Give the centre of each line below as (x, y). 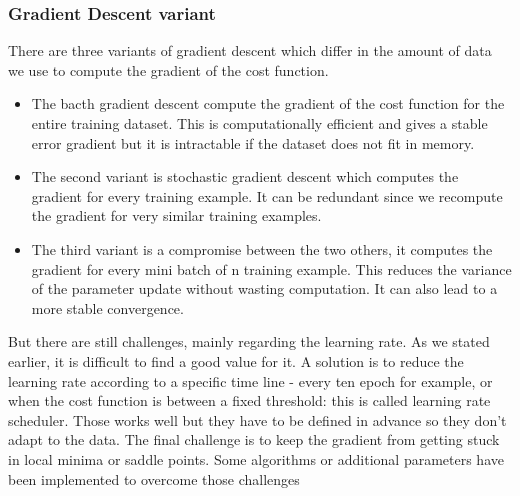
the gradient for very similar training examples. (176, 215)
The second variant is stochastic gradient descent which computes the (245, 176)
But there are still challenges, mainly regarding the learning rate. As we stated (249, 341)
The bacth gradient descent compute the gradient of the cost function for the (268, 103)
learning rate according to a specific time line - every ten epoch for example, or (250, 380)
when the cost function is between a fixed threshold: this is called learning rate (249, 400)
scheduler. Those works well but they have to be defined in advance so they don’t (257, 419)
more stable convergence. (107, 307)
